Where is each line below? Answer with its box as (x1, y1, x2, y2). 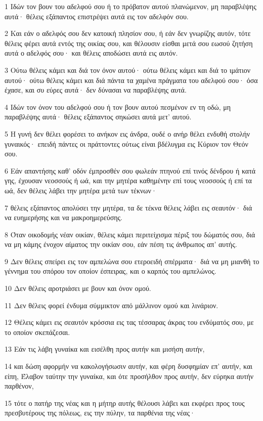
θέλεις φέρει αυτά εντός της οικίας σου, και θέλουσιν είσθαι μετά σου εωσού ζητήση (5, 37, 253, 48)
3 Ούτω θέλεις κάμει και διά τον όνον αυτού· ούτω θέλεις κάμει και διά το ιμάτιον (5, 64, 251, 75)
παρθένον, (5, 381, 34, 391)
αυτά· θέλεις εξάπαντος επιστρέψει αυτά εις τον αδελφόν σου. (5, 11, 189, 21)
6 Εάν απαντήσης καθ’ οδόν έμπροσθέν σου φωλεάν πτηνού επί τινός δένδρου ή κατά (5, 165, 256, 176)
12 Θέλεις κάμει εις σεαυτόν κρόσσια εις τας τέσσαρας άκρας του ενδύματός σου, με (5, 317, 254, 327)
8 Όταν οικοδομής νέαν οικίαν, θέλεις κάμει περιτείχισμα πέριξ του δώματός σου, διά (5, 229, 255, 239)
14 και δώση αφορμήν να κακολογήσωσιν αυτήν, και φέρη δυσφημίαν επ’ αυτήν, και (5, 361, 253, 371)
